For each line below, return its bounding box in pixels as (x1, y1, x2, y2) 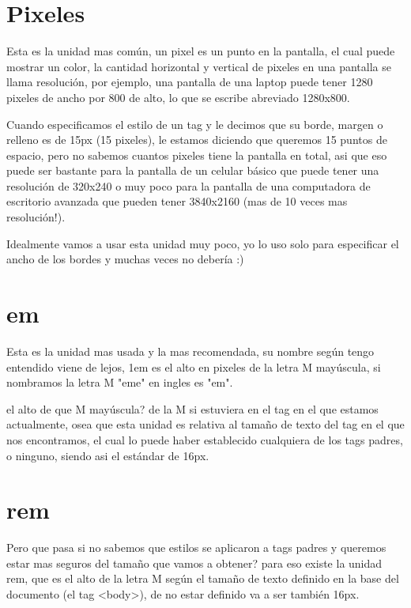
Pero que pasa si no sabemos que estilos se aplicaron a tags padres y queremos (6, 539, 386, 556)
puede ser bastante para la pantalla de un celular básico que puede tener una (6, 162, 379, 179)
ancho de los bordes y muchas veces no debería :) (6, 251, 244, 267)
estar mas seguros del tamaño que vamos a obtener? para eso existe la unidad (6, 554, 383, 571)
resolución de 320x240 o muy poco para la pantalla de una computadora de (6, 177, 371, 194)
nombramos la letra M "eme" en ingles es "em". (6, 374, 233, 391)
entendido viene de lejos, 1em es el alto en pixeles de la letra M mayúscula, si (6, 358, 381, 375)
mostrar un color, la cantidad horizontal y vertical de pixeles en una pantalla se (6, 58, 391, 74)
